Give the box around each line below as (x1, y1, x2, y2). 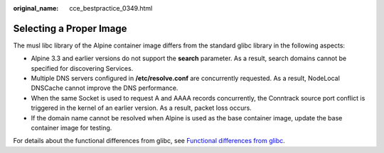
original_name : (13, 4, 59, 12)
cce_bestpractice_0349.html (69, 4, 153, 12)
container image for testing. (31, 124, 112, 132)
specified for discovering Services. (31, 64, 134, 72)
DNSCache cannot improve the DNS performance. (31, 84, 178, 92)
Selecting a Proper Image (13, 22, 127, 35)
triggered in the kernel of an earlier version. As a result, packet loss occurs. (31, 103, 252, 113)
